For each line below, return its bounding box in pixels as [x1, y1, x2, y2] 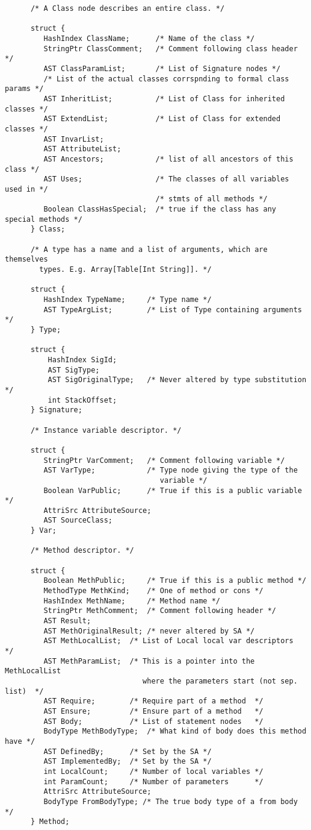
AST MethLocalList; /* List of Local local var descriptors [43, 637, 294, 646]
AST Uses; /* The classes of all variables [43, 175, 289, 184]
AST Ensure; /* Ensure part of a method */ [43, 706, 263, 715]
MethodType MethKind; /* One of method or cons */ [43, 586, 263, 596]
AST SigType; [48, 365, 100, 374]
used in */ [5, 184, 48, 193]
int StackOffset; [48, 395, 117, 404]
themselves [5, 255, 48, 264]
